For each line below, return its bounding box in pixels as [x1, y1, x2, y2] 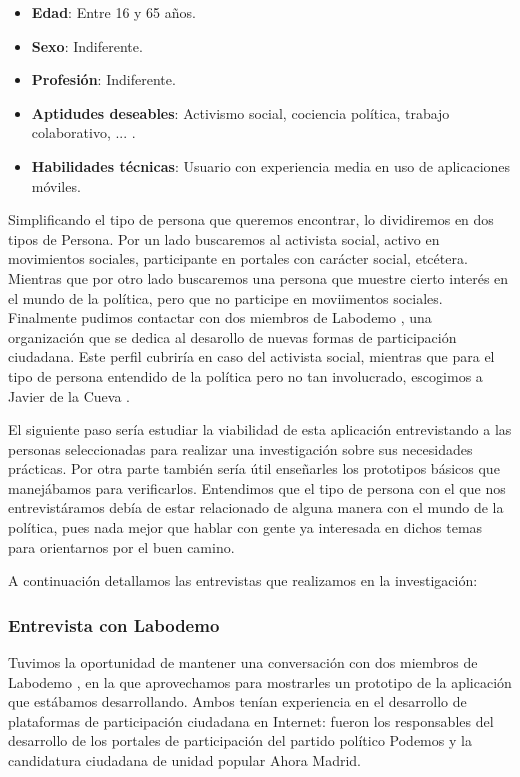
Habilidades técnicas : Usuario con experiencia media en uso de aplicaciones [31, 155, 511, 176]
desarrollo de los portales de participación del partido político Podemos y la [8, 730, 472, 751]
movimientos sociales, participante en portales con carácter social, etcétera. [8, 248, 468, 269]
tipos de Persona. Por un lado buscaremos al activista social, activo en [8, 228, 440, 249]
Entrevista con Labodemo [8, 612, 220, 637]
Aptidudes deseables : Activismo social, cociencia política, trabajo [31, 102, 450, 123]
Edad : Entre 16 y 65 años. [31, 2, 196, 22]
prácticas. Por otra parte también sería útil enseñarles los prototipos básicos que [8, 458, 500, 479]
